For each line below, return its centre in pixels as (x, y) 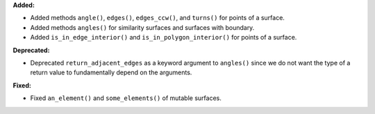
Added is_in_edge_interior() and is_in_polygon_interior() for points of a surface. (164, 38)
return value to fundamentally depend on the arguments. (111, 72)
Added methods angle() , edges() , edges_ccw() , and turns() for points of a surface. (157, 18)
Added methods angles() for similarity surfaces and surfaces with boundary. (142, 27)
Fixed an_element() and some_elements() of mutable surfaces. (126, 98)
